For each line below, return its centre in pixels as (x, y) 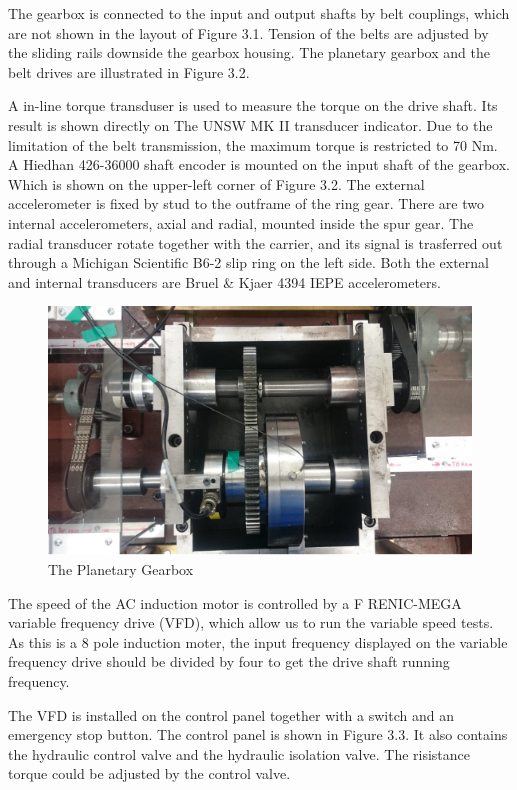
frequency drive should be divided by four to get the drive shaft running (229, 661)
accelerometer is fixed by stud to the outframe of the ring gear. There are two (246, 203)
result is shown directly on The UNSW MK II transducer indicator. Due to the (250, 124)
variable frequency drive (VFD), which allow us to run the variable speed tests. (251, 622)
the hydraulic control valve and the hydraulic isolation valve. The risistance (239, 753)
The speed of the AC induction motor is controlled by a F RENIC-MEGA (235, 602)
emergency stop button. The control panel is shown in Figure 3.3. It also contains (258, 734)
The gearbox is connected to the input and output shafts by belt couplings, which (259, 13)
